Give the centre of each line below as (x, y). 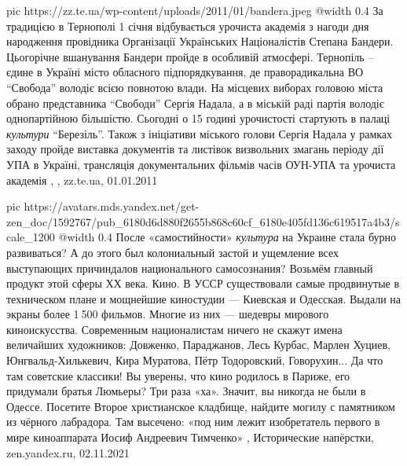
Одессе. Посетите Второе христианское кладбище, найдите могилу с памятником (201, 406)
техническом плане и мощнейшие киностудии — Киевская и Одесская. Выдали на (204, 298)
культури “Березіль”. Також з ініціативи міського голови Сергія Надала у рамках (200, 133)
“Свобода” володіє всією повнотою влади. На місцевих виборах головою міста (195, 87)
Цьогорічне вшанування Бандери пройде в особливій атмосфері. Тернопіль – (190, 56)
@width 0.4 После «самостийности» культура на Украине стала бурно (227, 237)
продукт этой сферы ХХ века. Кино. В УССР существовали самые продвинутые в (203, 283)
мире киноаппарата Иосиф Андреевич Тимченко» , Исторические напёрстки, (190, 437)
